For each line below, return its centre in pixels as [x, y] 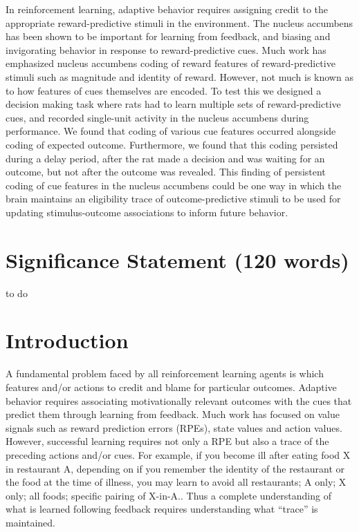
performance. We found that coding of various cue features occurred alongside [171, 131]
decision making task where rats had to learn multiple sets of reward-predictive [173, 104]
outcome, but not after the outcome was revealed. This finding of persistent [166, 172]
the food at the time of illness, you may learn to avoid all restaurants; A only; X [176, 482]
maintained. [30, 522]
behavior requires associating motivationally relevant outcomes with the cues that [179, 400]
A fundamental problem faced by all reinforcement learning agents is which [165, 373]
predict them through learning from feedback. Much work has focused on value [173, 414]
